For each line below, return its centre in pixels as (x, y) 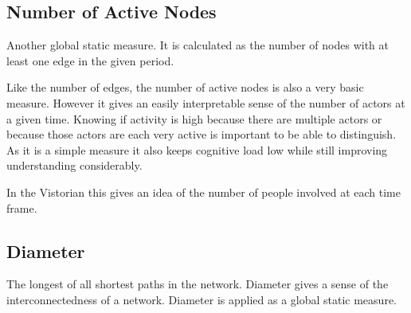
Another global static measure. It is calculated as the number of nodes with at (198, 45)
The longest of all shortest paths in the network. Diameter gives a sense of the (198, 284)
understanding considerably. (74, 165)
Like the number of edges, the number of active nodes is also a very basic (185, 87)
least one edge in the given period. (90, 60)
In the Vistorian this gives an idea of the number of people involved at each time (204, 192)
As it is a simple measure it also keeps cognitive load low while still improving (197, 149)
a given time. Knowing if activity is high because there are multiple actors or (194, 118)
